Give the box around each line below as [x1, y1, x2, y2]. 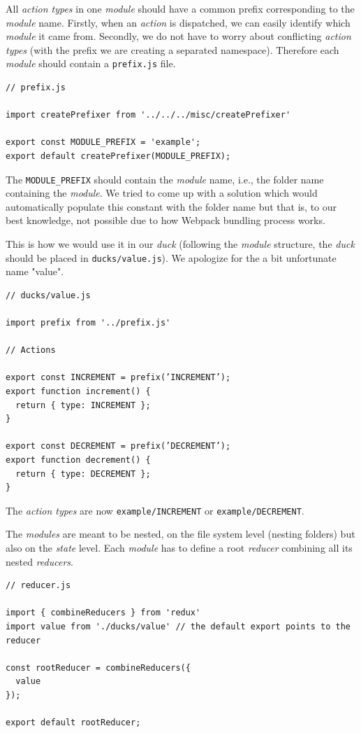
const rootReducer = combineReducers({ [6, 662, 191, 673]
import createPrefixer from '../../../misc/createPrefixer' [6, 110, 291, 120]
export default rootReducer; [6, 718, 141, 728]
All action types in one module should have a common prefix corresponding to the [6, 1, 355, 15]
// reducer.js [6, 580, 71, 591]
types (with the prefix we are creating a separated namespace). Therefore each [6, 42, 339, 57]
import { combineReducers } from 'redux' [6, 608, 201, 618]
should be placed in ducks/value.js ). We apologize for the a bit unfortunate [6, 250, 337, 265]
